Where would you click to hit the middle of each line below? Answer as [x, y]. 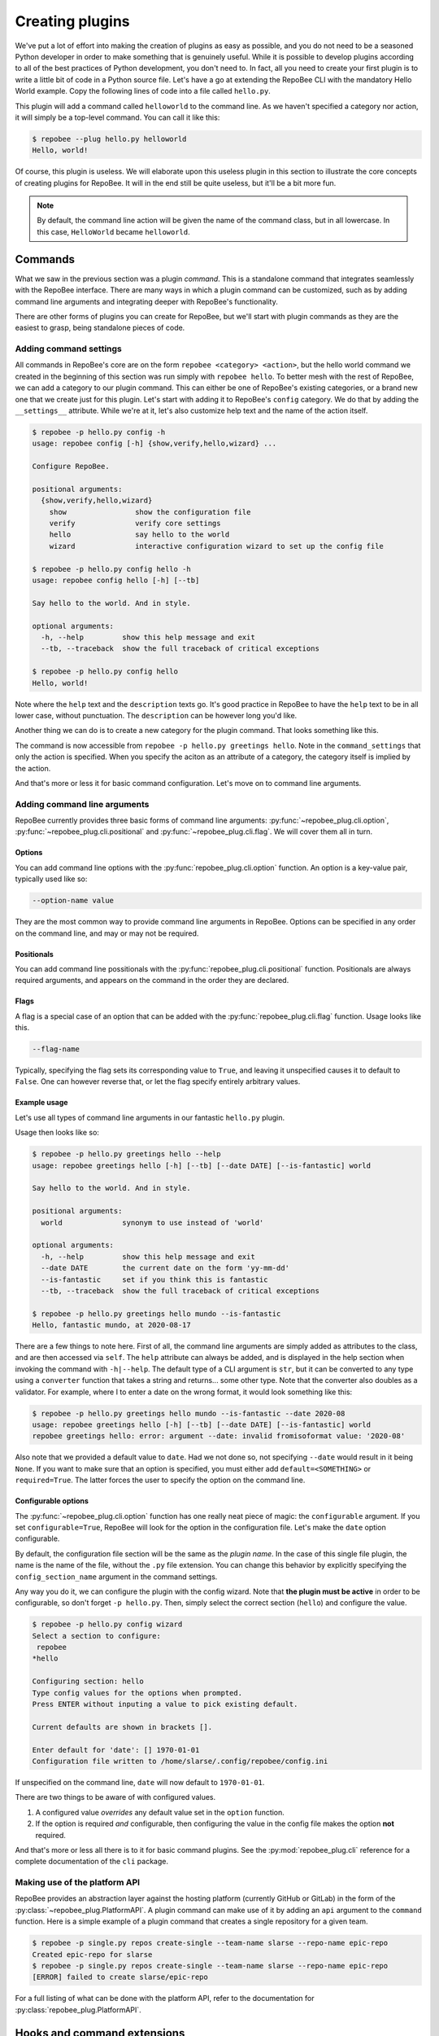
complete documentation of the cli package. [91, 1862]
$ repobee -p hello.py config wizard [107, 1624]
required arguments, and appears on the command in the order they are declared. [152, 981]
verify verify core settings [135, 524]
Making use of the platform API [78, 1883]
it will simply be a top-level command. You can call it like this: [117, 117]
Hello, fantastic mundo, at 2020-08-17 [111, 1325]
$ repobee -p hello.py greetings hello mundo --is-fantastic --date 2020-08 [189, 1413]
